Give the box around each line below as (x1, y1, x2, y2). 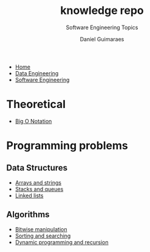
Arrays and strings (15, 179, 62, 186)
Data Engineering (15, 69, 59, 77)
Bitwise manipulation (15, 225, 67, 233)
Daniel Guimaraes (80, 35, 124, 43)
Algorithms (6, 209, 50, 220)
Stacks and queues (15, 185, 64, 192)
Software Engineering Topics (66, 24, 138, 31)
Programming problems (6, 139, 129, 152)
